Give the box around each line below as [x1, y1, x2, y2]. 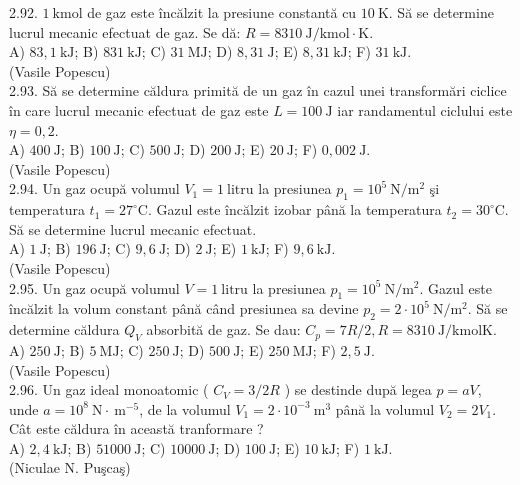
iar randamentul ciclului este [337, 99, 513, 120]
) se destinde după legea [284, 379, 432, 400]
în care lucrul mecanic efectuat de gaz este [9, 99, 269, 120]
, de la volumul [139, 398, 231, 419]
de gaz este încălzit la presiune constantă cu [87, 2, 357, 22]
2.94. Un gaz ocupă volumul [9, 178, 180, 199]
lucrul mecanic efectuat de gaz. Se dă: [9, 21, 241, 42]
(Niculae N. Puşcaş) [9, 457, 131, 478]
